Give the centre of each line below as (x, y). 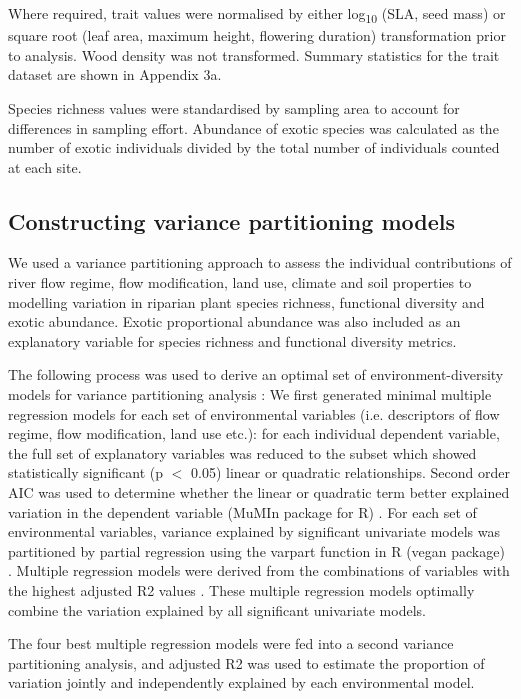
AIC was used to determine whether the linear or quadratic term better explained (259, 492)
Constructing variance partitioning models (231, 220)
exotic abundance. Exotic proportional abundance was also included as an (234, 321)
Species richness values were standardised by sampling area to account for (234, 107)
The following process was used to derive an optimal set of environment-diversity (256, 374)
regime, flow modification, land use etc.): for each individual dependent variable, (254, 433)
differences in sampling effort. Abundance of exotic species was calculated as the (253, 127)
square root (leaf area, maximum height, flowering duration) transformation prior (257, 35)
